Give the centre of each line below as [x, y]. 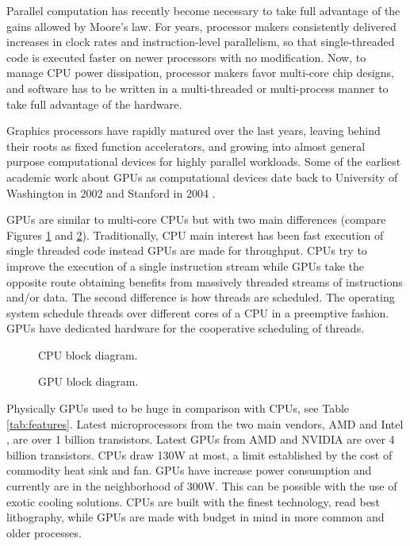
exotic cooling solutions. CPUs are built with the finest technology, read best [193, 501]
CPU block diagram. [88, 354]
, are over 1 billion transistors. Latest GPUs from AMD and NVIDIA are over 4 [201, 439]
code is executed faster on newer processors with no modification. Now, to [186, 57]
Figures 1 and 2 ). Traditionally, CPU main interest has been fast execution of [195, 235]
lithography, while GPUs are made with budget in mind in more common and [195, 517]
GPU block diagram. [88, 381]
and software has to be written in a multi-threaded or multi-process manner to [197, 88]
